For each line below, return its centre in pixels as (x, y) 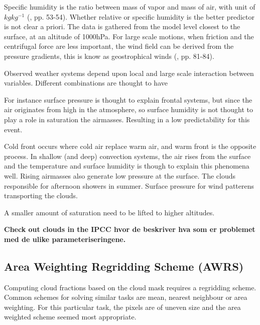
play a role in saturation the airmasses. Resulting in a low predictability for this (127, 119)
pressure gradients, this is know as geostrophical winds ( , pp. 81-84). (109, 56)
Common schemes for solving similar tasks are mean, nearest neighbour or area (126, 297)
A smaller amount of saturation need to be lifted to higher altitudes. (109, 212)
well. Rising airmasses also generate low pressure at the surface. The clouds (120, 175)
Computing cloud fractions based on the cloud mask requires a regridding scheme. (130, 287)
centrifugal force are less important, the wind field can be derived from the (119, 46)
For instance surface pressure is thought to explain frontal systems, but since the (128, 99)
